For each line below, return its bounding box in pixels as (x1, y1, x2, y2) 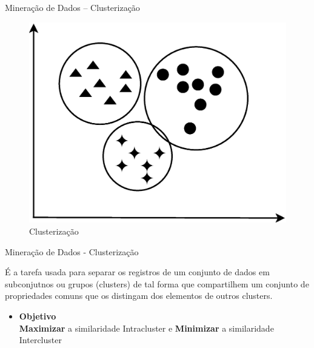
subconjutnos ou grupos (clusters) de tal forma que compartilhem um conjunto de (5, 277, 309, 290)
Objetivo (19, 309, 56, 322)
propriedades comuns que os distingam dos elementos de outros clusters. (5, 289, 273, 302)
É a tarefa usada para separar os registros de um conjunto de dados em (5, 266, 270, 278)
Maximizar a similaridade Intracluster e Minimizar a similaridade (19, 321, 274, 334)
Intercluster (19, 333, 62, 346)
